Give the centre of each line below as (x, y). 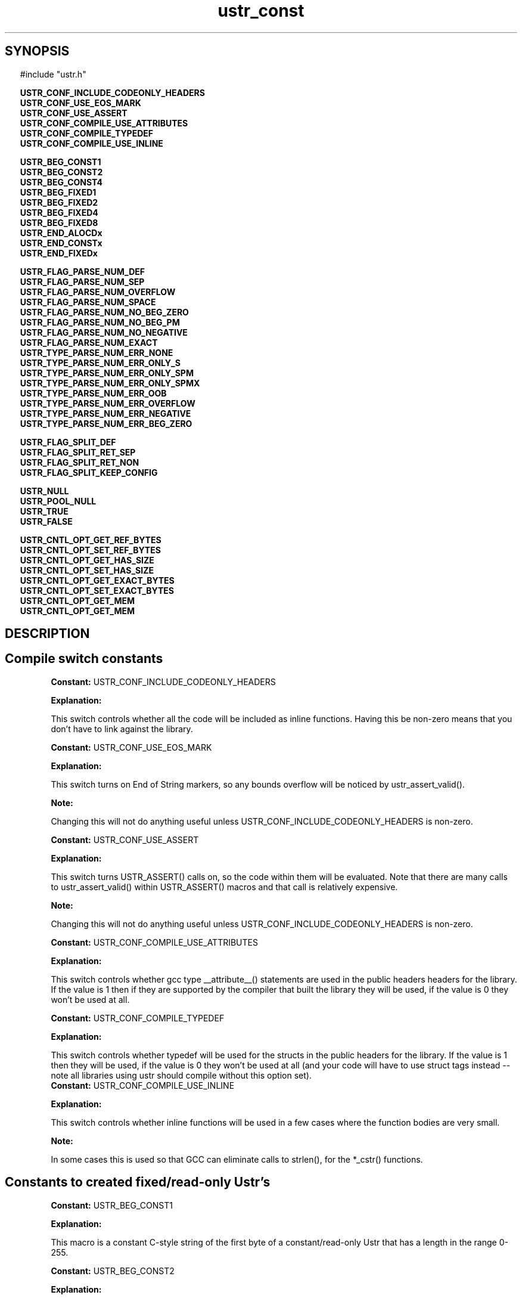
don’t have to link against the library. (122, 729)
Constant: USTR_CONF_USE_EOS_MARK (131, 747)
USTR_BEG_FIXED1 (58, 192)
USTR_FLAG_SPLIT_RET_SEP (78, 452)
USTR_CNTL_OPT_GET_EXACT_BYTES (97, 580)
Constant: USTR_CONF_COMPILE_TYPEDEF (138, 1018)
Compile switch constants (84, 659)
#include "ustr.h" (53, 74)
